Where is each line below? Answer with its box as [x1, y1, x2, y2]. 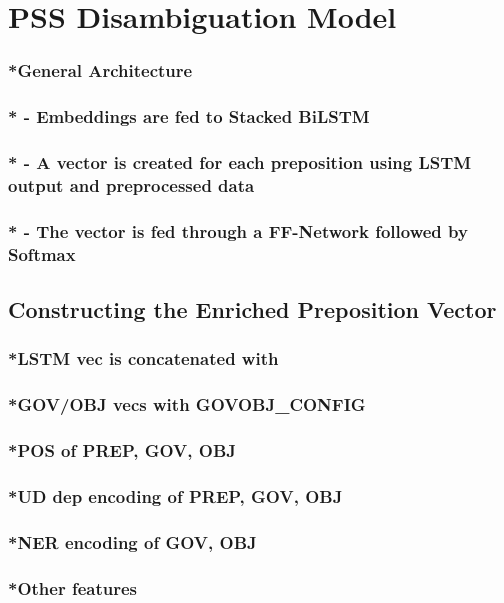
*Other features [8, 575, 138, 600]
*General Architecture [8, 58, 193, 83]
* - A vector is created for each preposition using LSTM [8, 149, 472, 174]
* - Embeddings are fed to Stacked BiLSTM [8, 104, 370, 129]
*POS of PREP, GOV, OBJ [8, 437, 236, 462]
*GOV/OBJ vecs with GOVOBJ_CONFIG [8, 392, 366, 417]
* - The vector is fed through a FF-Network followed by [8, 218, 468, 243]
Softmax [8, 241, 76, 266]
